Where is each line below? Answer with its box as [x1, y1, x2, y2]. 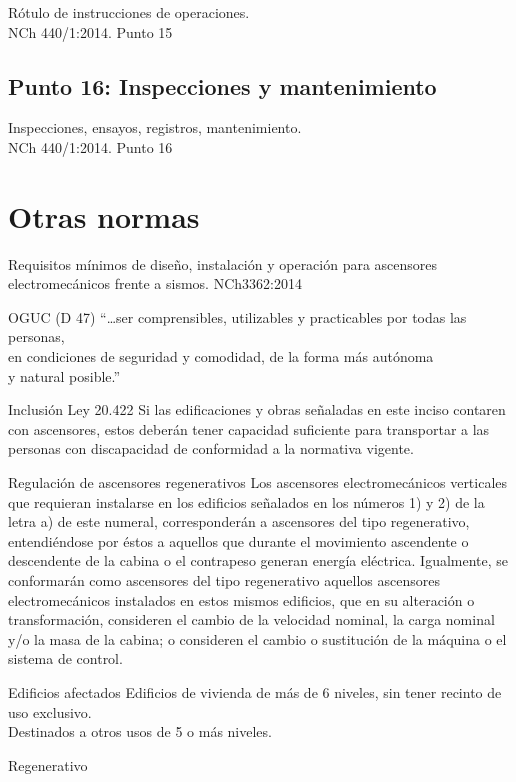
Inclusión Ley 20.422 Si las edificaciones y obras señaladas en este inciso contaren [8, 399, 506, 420]
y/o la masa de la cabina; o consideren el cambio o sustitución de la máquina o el [8, 628, 507, 649]
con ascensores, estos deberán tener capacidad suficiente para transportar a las [8, 418, 490, 439]
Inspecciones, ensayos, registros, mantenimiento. [8, 117, 302, 138]
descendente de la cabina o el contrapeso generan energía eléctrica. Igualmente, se [8, 550, 509, 571]
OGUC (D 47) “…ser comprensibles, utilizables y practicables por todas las [8, 306, 467, 327]
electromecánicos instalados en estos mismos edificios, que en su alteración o [8, 589, 475, 610]
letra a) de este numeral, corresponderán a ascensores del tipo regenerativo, [8, 511, 470, 532]
